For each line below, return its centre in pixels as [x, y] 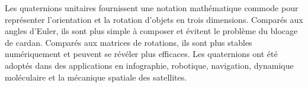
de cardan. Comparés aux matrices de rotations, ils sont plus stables [129, 42]
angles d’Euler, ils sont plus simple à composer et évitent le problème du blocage [151, 31]
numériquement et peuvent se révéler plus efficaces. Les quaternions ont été [141, 54]
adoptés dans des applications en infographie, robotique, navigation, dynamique [149, 65]
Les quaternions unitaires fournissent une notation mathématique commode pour [152, 8]
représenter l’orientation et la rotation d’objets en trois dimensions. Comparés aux [154, 19]
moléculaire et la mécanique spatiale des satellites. [96, 77]
